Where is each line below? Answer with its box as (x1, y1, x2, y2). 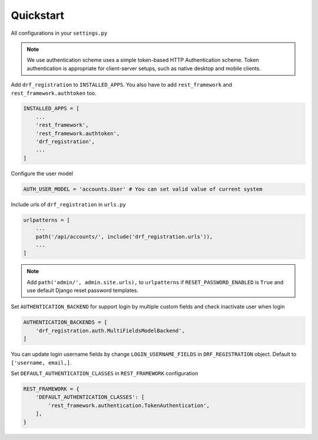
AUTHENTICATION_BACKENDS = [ (23, 319, 108, 326)
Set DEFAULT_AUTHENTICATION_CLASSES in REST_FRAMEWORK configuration (11, 370, 198, 377)
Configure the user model (11, 170, 74, 177)
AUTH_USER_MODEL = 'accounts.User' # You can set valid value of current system (23, 186, 263, 192)
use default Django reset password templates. (26, 287, 138, 294)
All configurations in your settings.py (11, 29, 108, 37)
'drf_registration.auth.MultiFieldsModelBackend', (35, 327, 185, 334)
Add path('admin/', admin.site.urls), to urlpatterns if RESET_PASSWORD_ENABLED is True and (26, 278, 284, 285)
